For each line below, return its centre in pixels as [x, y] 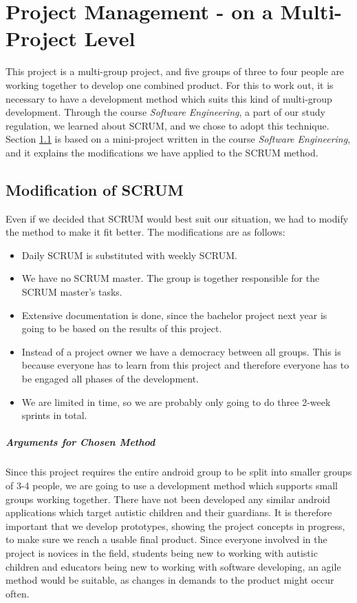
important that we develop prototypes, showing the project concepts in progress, [175, 525]
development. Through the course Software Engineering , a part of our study [165, 112]
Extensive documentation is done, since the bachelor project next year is [174, 315]
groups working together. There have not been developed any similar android [168, 499]
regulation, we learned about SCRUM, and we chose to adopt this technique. [167, 125]
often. [18, 593]
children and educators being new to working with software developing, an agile [173, 566]
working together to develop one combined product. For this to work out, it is [170, 84]
